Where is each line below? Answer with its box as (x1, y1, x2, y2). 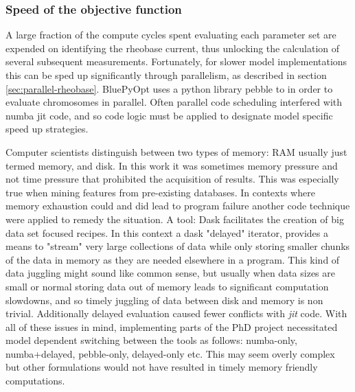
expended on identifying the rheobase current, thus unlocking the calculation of (5, 41, 340, 55)
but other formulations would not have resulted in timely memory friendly (5, 360, 318, 374)
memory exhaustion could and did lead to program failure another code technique (5, 198, 350, 213)
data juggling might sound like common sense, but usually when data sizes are (5, 266, 335, 280)
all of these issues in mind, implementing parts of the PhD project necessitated (5, 319, 338, 334)
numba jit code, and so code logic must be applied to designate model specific (5, 108, 333, 122)
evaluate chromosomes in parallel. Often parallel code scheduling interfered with (5, 95, 343, 109)
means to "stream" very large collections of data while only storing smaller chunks (5, 239, 350, 253)
